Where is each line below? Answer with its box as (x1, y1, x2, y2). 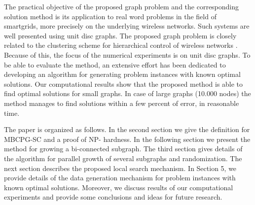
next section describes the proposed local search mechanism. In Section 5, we (4, 163, 237, 173)
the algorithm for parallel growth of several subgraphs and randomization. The (4, 153, 242, 163)
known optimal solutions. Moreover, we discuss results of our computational (4, 182, 233, 192)
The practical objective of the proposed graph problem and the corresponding (4, 1, 239, 11)
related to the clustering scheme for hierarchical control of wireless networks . (4, 40, 238, 50)
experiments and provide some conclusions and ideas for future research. (4, 192, 222, 202)
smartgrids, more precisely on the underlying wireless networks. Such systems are (4, 21, 250, 31)
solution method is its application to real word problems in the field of (4, 11, 217, 21)
